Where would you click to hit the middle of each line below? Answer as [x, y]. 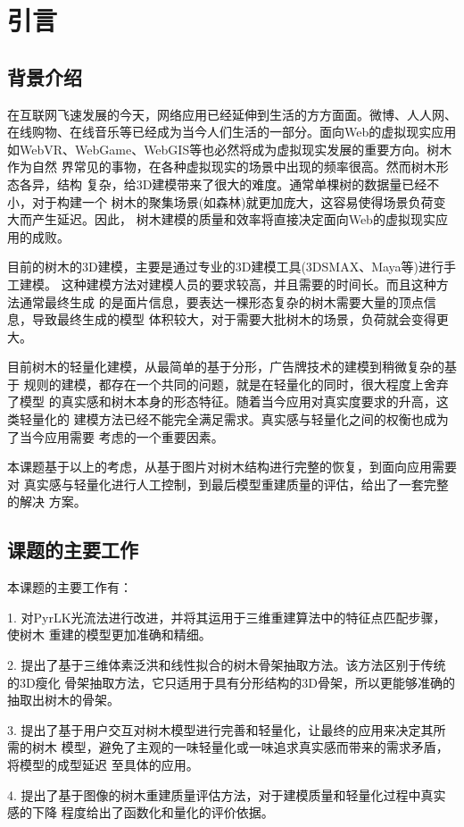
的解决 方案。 [47, 501]
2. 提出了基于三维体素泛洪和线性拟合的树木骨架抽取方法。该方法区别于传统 [227, 665]
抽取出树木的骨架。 [63, 700]
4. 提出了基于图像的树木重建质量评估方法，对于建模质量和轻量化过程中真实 [227, 794]
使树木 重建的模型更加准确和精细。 [109, 635]
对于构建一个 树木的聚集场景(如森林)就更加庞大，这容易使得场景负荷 [232, 201]
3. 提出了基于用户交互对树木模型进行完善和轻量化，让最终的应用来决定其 [220, 729]
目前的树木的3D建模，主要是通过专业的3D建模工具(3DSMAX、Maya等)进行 [226, 267]
